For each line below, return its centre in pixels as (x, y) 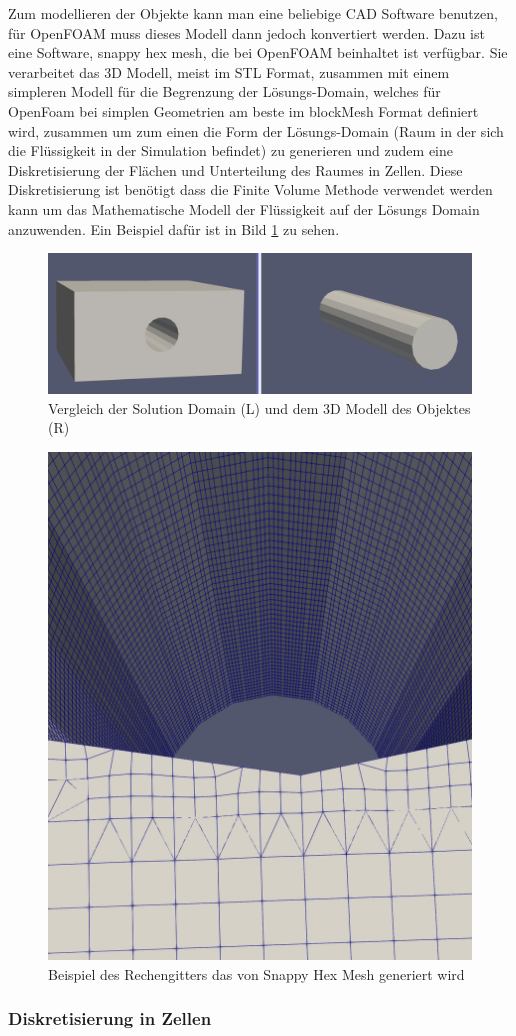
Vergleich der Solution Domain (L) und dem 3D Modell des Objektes (259, 407)
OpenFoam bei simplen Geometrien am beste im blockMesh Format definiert (243, 110)
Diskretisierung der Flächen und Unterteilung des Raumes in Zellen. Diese (235, 169)
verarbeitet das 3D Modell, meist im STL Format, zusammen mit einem (229, 71)
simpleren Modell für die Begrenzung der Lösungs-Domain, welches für (224, 91)
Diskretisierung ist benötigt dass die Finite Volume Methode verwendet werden (250, 189)
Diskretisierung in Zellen (110, 1018)
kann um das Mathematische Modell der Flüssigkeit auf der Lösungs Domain (244, 208)
